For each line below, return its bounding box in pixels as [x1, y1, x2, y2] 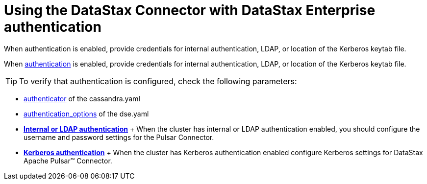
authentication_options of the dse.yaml [24, 109, 149, 118]
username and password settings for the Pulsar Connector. [24, 133, 214, 141]
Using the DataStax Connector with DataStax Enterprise [4, 2, 376, 19]
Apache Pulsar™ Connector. [24, 156, 112, 165]
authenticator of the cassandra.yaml [24, 94, 140, 103]
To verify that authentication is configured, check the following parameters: [19, 76, 297, 86]
